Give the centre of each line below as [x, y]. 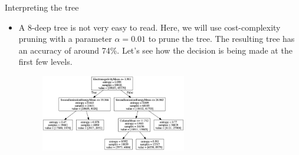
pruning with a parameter [65, 39]
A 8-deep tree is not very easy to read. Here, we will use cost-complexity [149, 27]
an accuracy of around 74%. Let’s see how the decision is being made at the [155, 50]
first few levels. [45, 62]
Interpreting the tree [42, 7]
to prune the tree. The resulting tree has [221, 39]
